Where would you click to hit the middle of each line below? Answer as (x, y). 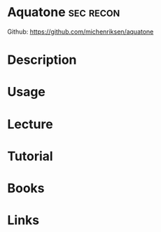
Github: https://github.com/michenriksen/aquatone (80, 32)
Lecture (30, 124)
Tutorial (30, 156)
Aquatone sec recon (64, 12)
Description (42, 60)
